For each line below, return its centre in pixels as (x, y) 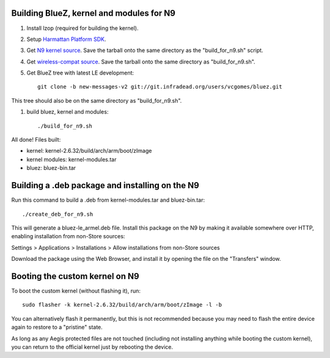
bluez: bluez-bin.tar (51, 168)
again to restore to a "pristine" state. (57, 327)
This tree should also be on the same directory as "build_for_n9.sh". (97, 100)
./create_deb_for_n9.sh (58, 214)
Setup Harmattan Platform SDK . (66, 39)
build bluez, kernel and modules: (68, 112)
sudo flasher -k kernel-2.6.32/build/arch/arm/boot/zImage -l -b (122, 305)
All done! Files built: (36, 140)
